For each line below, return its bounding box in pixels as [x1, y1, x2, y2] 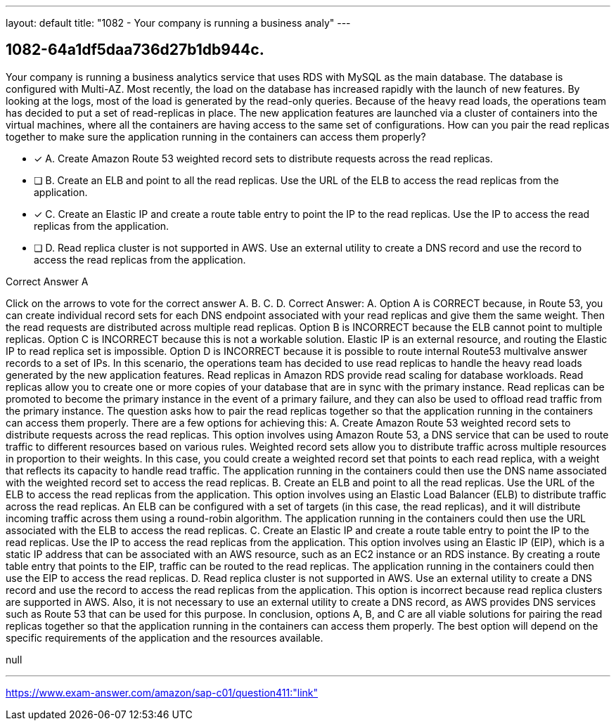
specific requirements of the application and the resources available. [6, 631, 323, 644]
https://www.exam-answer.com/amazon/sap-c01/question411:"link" [6, 686, 319, 699]
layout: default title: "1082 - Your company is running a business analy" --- [6, 17, 351, 29]
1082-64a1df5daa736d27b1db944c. [6, 41, 264, 59]
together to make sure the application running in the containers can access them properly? [6, 130, 426, 143]
